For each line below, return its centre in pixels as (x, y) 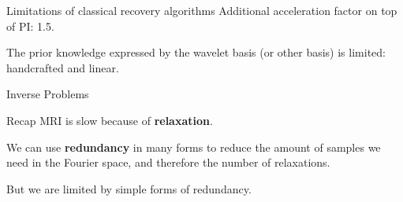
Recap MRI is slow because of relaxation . (110, 120)
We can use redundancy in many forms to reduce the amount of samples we (194, 147)
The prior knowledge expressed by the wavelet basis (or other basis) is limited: (196, 52)
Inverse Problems (48, 94)
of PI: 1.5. (30, 26)
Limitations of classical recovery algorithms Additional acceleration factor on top (202, 10)
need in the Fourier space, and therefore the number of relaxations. (168, 162)
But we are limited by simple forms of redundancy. (129, 188)
